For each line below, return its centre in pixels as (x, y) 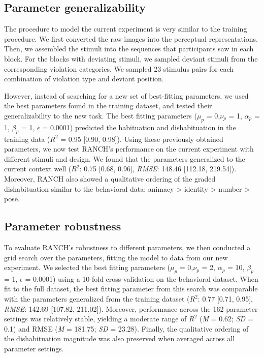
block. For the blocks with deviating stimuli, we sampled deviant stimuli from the (131, 58)
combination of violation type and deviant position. (84, 79)
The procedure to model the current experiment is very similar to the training (126, 29)
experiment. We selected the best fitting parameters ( (87, 267)
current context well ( (38, 169)
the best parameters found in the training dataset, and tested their (108, 106)
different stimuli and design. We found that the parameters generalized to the (125, 158)
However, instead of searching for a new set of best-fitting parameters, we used (126, 95)
